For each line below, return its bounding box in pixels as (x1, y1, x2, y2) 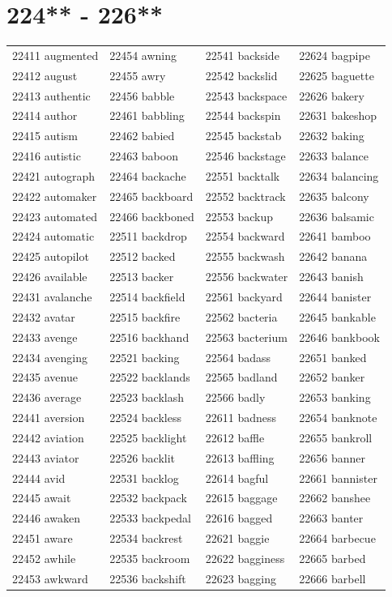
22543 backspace (205, 87, 288, 104)
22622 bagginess (205, 549, 285, 566)
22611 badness (205, 409, 277, 426)
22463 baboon (109, 147, 178, 164)
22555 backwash (205, 248, 285, 265)
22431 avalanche (12, 288, 92, 305)
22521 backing (109, 348, 180, 365)
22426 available (12, 268, 87, 285)
